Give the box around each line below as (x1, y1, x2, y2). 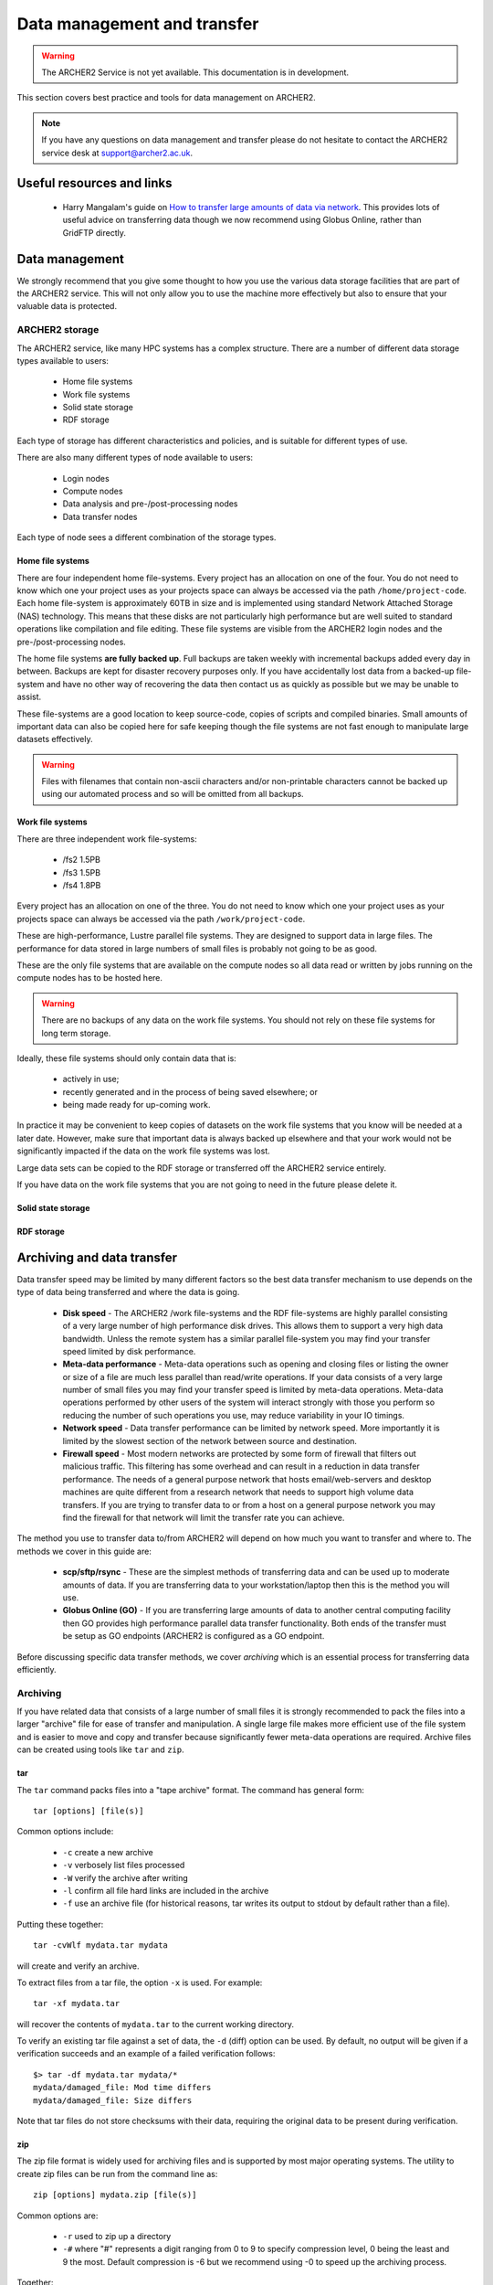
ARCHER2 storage (16, 324, 100, 336)
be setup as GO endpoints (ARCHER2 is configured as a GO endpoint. (62, 1631, 325, 1642)
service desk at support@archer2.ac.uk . (41, 147, 194, 158)
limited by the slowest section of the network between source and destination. (62, 1435, 358, 1446)
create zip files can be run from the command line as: (16, 2168, 218, 2179)
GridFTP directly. (62, 227, 127, 238)
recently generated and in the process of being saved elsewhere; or (62, 1086, 319, 1097)
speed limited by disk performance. (62, 1345, 196, 1356)
